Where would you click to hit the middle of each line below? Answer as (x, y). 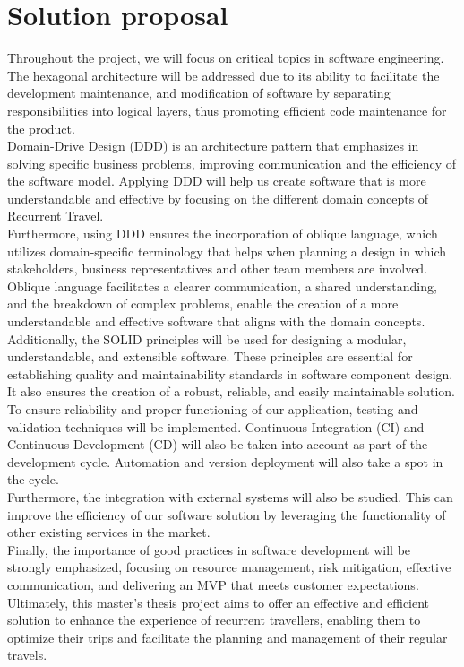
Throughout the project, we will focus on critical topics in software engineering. (226, 58)
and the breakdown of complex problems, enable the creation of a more (203, 303)
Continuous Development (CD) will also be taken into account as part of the (218, 444)
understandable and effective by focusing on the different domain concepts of (218, 198)
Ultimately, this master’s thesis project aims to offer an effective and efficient (219, 602)
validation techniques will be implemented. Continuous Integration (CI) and (216, 426)
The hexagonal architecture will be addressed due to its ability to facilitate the (223, 75)
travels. (27, 655)
